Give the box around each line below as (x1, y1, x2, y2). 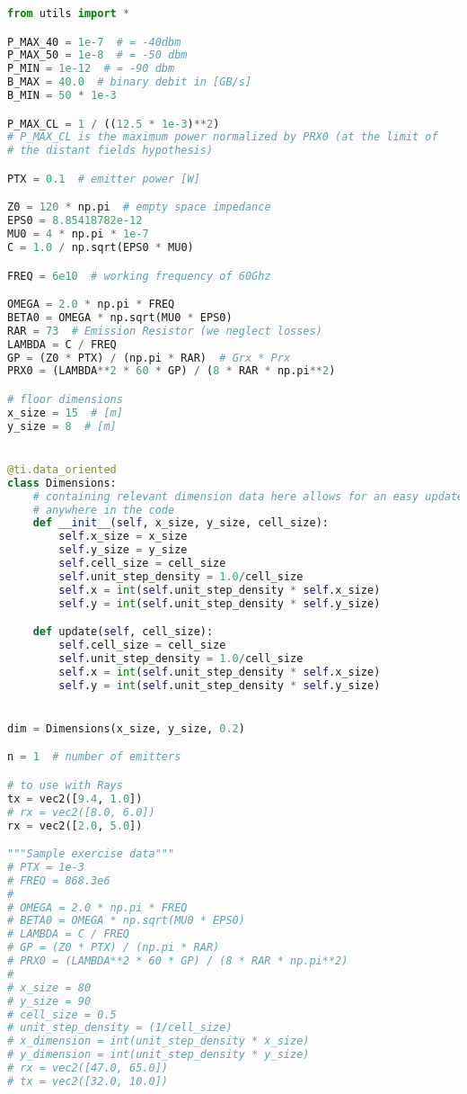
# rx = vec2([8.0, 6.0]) (7, 805, 155, 819)
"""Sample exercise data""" (7, 847, 175, 861)
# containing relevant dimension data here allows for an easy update (32, 489, 464, 503)
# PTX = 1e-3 (7, 860, 84, 874)
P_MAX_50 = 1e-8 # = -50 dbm (7, 49, 188, 62)
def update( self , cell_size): (32, 625, 214, 639)
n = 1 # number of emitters (7, 750, 181, 764)
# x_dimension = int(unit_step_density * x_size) (7, 1035, 310, 1048)
